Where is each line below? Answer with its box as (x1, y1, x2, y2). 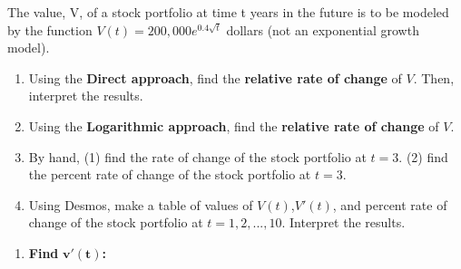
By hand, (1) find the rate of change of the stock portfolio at (28, 147, 367, 166)
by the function (7, 20, 93, 39)
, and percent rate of (332, 195, 447, 214)
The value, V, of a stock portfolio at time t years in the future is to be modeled (7, 3, 449, 21)
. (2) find (398, 147, 448, 166)
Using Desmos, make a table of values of (28, 195, 253, 214)
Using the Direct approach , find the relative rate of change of (28, 68, 402, 87)
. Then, (413, 68, 455, 87)
